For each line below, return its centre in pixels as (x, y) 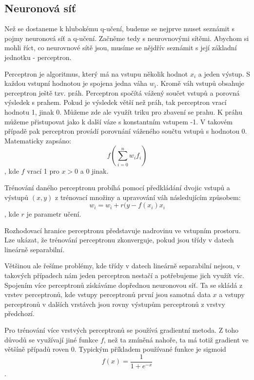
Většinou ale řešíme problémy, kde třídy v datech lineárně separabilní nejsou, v (122, 266)
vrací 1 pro (43, 171)
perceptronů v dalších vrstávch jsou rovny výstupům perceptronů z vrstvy (115, 304)
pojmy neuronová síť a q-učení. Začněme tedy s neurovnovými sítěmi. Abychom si (127, 38)
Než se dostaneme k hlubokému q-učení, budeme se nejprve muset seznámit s (120, 29)
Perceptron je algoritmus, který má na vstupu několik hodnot (96, 73)
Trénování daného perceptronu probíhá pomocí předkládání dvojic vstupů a (117, 187)
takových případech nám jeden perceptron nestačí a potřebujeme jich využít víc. (124, 275)
